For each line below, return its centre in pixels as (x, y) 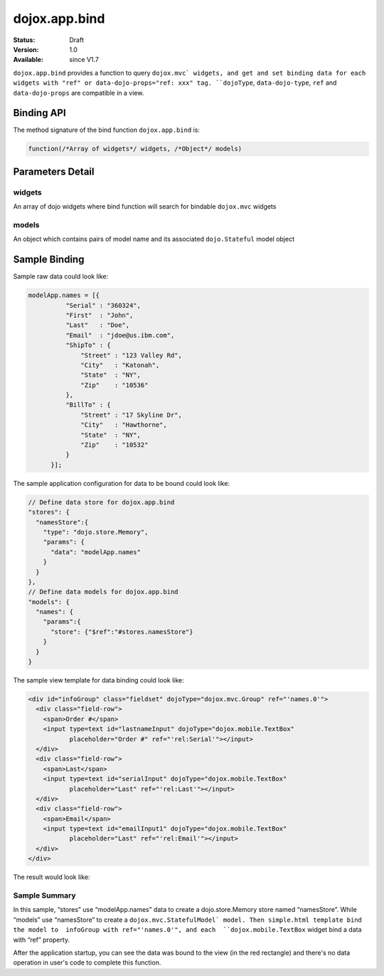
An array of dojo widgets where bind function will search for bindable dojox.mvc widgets (145, 207)
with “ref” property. (42, 940)
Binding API (40, 113)
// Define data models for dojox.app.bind (103, 592)
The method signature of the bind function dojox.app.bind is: (107, 130)
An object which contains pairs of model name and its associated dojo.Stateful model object (154, 239)
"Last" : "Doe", (97, 325)
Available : (28, 60)
